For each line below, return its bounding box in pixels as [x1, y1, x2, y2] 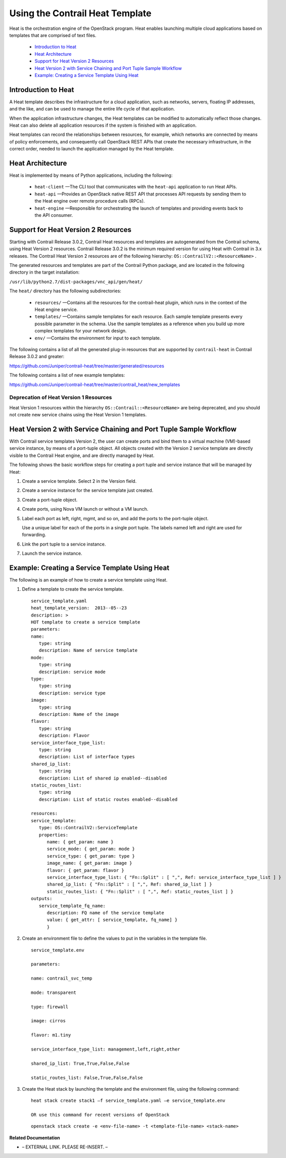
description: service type [38, 690, 106, 696]
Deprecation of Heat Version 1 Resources [9, 394, 112, 401]
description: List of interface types [38, 754, 135, 760]
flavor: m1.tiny [31, 1032, 71, 1038]
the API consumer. [34, 212, 73, 218]
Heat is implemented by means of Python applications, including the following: [9, 172, 173, 178]
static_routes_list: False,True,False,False [31, 1074, 144, 1080]
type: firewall [31, 1003, 69, 1010]
